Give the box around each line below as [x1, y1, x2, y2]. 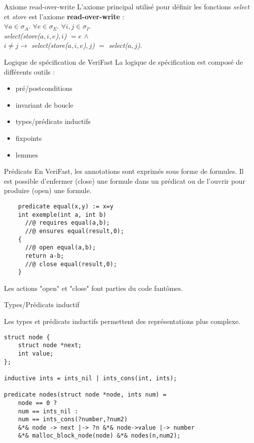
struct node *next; [18, 342, 82, 349]
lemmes [15, 149, 38, 160]
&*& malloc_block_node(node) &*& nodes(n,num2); [18, 432, 181, 440]
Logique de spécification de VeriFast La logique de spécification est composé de [4, 56, 243, 67]
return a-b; [25, 252, 64, 259]
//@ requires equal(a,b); [25, 219, 110, 227]
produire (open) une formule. [4, 185, 92, 196]
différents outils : [4, 66, 55, 77]
